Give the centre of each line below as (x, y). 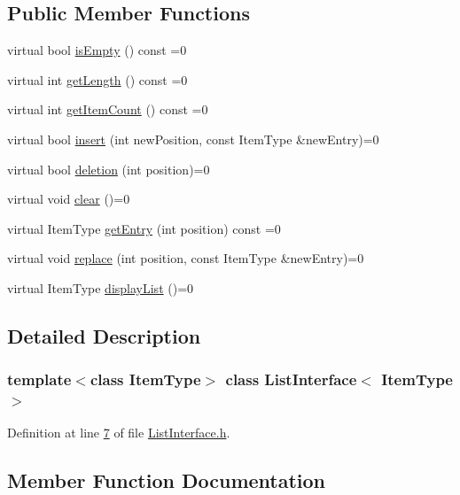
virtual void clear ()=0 (69, 199)
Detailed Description (104, 335)
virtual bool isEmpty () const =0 (97, 50)
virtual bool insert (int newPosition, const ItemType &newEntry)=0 (193, 139)
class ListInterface (291, 379)
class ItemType (145, 379)
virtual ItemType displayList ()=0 (101, 287)
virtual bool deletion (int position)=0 (109, 169)
